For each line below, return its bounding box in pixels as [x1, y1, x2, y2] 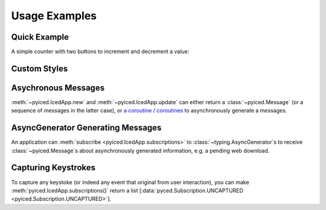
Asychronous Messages [11, 82, 105, 93]
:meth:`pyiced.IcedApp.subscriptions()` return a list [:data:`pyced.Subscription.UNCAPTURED [11, 187, 244, 194]
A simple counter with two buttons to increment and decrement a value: [11, 48, 190, 55]
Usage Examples [11, 9, 97, 22]
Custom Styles [11, 63, 68, 73]
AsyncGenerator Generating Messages [11, 123, 162, 133]
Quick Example [11, 32, 69, 42]
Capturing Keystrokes [11, 162, 96, 173]
